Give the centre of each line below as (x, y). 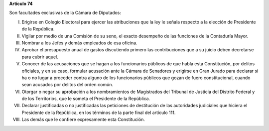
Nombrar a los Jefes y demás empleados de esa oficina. (79, 43)
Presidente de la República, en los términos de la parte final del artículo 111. (99, 113)
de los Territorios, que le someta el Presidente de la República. (86, 99)
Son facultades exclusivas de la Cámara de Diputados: (65, 13)
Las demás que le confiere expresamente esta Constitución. (83, 120)
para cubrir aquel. (40, 57)
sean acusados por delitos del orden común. (67, 85)
